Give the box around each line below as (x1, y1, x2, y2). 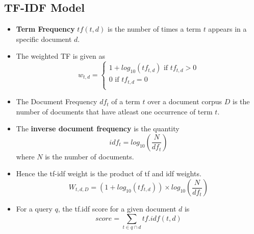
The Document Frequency (16, 96, 97, 107)
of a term (111, 96, 140, 107)
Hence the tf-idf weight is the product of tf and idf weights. (16, 168, 201, 179)
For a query (16, 203, 53, 214)
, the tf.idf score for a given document (58, 203, 176, 214)
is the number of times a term (107, 24, 201, 34)
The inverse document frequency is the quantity (16, 123, 180, 134)
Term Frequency (16, 24, 75, 34)
